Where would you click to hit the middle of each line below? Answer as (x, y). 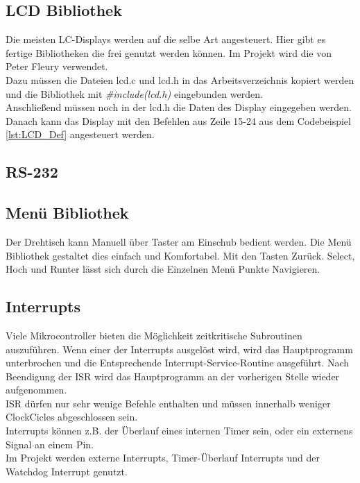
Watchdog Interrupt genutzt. (67, 471)
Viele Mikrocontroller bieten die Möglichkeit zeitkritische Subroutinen (154, 335)
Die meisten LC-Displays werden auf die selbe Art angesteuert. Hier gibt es (166, 39)
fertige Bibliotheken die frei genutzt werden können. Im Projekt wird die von (169, 52)
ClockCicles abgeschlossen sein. (72, 417)
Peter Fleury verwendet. (57, 66)
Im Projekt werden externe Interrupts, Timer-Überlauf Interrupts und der (163, 458)
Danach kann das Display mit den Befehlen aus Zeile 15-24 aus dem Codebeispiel (178, 120)
